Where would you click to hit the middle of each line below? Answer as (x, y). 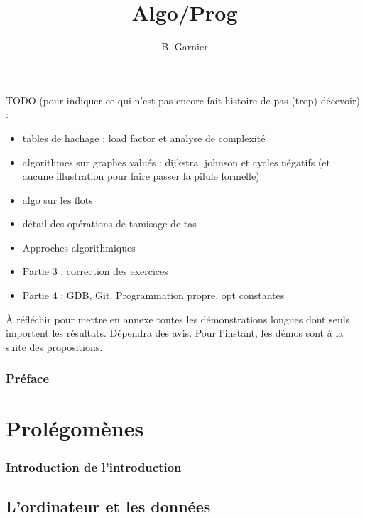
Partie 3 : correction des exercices (95, 271)
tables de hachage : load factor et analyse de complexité (144, 137)
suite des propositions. (54, 346)
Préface (28, 378)
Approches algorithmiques (79, 247)
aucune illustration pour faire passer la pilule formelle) (141, 176)
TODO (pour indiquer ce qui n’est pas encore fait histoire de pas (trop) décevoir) (183, 100)
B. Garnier (185, 47)
